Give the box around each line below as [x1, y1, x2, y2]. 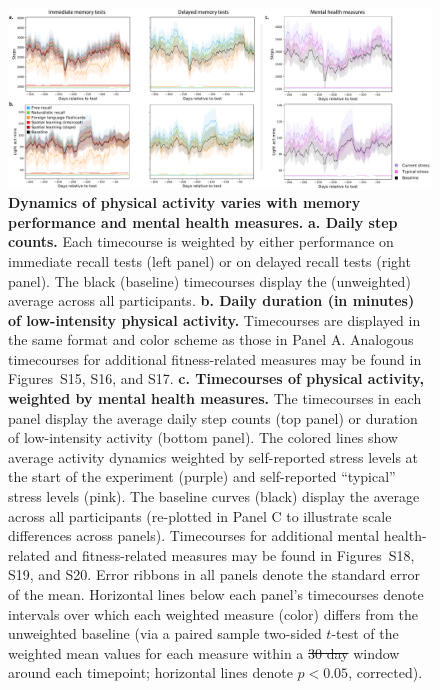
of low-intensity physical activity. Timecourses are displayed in [8, 309, 421, 330]
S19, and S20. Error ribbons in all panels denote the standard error [8, 564, 420, 585]
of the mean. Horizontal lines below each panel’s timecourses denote [8, 584, 424, 604]
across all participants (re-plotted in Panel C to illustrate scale [8, 505, 392, 526]
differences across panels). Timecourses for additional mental [8, 525, 380, 546]
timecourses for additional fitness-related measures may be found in [8, 348, 422, 369]
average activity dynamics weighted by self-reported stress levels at [8, 446, 419, 467]
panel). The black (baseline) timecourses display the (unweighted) [8, 270, 411, 291]
